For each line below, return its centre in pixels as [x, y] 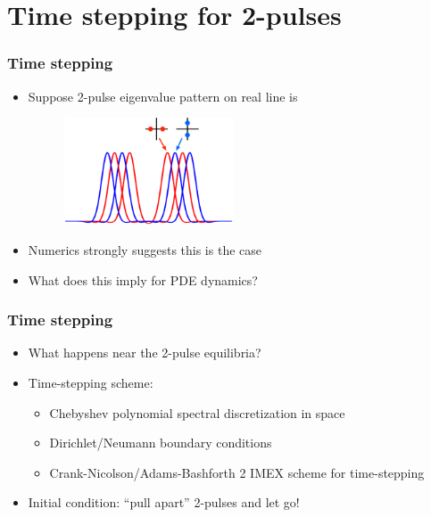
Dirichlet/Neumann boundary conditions [161, 443]
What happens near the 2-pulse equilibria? [145, 353]
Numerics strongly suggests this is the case [145, 249]
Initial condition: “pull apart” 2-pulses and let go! [164, 502]
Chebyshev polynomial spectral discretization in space [197, 412]
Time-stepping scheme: [91, 382]
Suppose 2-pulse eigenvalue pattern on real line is [163, 96]
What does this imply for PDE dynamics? [143, 279]
